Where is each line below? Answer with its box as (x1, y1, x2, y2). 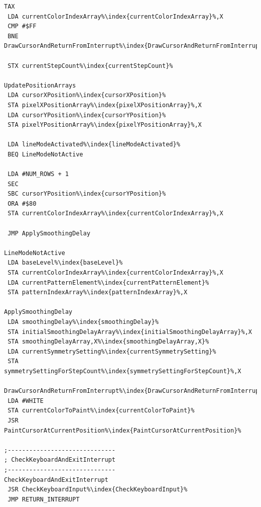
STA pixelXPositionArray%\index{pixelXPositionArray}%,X (8, 101, 202, 109)
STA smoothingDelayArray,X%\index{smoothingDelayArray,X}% (8, 338, 209, 346)
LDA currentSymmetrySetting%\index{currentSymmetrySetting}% (8, 348, 216, 355)
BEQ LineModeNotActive (8, 150, 83, 158)
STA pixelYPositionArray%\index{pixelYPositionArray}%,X (8, 121, 202, 129)
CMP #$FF (8, 23, 37, 30)
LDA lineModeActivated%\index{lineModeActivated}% (8, 141, 180, 148)
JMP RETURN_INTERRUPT (8, 495, 80, 503)
